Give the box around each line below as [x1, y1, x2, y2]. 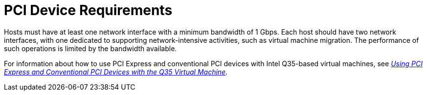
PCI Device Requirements [4, 2, 173, 19]
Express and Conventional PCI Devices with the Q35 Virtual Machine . [4, 67, 228, 76]
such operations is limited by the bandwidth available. [4, 44, 177, 53]
